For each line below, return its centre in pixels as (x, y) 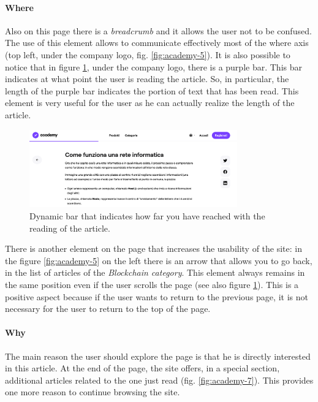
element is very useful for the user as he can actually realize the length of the (150, 103)
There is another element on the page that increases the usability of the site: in (154, 248)
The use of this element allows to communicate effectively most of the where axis (157, 43)
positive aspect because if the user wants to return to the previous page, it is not (157, 296)
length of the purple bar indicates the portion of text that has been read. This (152, 90)
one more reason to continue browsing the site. (93, 392)
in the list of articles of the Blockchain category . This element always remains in (155, 272)
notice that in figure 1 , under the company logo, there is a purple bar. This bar (153, 66)
